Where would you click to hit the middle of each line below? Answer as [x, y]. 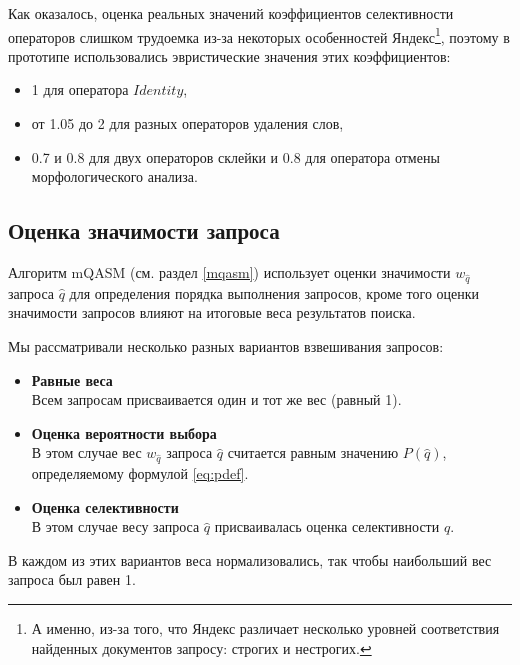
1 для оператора [80, 89]
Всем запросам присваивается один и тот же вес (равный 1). [216, 399]
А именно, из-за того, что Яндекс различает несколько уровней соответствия [265, 628]
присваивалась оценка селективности [327, 526]
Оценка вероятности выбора [124, 432]
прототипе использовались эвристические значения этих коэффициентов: [229, 55]
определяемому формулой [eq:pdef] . [140, 473]
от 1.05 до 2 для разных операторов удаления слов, [187, 123]
